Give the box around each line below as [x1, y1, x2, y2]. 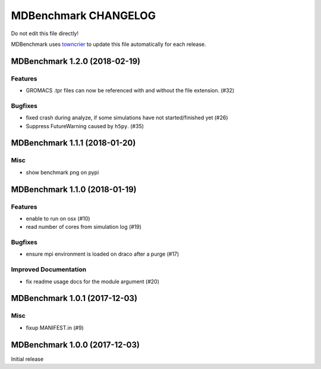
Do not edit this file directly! [11, 30, 78, 37]
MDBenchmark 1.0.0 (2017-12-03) [11, 340, 140, 350]
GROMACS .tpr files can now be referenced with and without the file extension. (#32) [26, 87, 235, 94]
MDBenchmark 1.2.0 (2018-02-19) [11, 56, 141, 66]
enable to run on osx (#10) [26, 215, 90, 222]
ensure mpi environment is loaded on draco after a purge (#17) [26, 250, 180, 258]
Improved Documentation [11, 265, 87, 274]
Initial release [11, 355, 44, 362]
